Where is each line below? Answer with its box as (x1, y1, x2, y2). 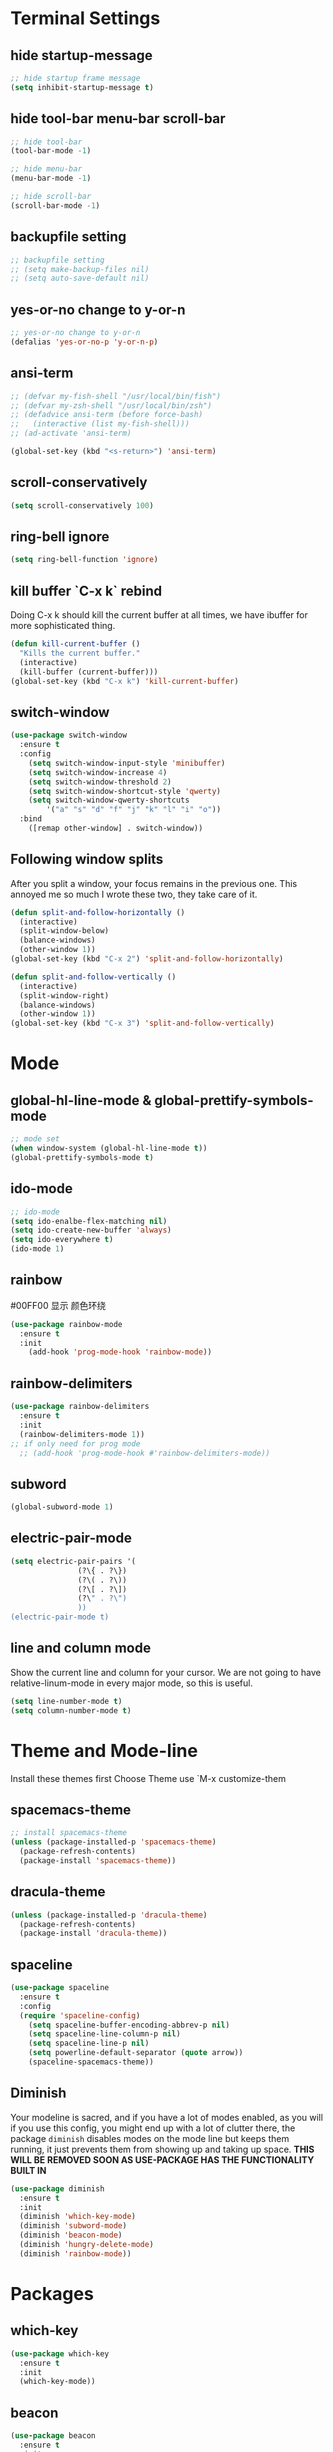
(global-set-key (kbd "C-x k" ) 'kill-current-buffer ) (10, 676, 240, 686)
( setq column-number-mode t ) (10, 1705, 132, 1716)
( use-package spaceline (10, 1983, 110, 1993)
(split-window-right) (19, 990, 110, 1001)
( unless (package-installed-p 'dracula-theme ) (10, 1910, 208, 1920)
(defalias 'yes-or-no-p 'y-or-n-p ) (10, 337, 159, 347)
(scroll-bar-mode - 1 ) (10, 200, 101, 211)
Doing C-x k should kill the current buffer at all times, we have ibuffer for (10, 609, 308, 621)
